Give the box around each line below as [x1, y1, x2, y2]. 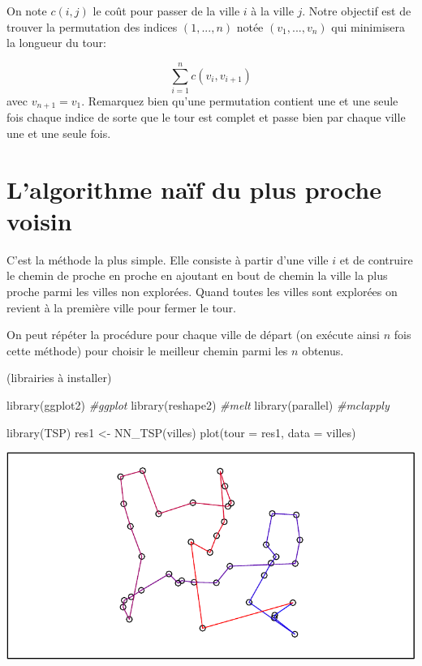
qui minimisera [331, 18, 406, 35]
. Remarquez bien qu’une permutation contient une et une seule [81, 92, 398, 109]
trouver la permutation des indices [6, 18, 178, 35]
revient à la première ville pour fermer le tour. [6, 299, 236, 316]
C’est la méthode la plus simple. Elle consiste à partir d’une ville [6, 251, 329, 268]
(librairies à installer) [6, 369, 112, 386]
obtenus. [302, 342, 344, 359]
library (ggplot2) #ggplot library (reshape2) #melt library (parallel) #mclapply [6, 397, 390, 414]
